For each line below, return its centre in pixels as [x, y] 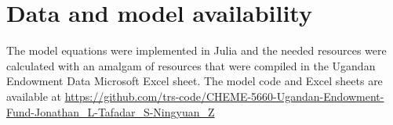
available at [34, 96]
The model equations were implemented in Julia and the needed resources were [196, 50]
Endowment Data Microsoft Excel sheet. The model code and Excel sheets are [195, 81]
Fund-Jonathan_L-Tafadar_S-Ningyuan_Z [111, 111]
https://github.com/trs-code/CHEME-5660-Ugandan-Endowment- [224, 96]
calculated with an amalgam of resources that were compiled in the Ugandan [191, 65]
